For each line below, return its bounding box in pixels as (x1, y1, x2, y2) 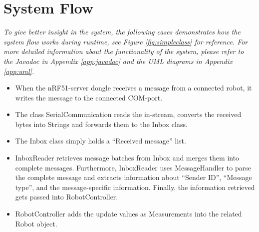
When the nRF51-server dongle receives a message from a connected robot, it (15, 82, 252, 93)
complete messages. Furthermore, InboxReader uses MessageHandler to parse (15, 162, 251, 172)
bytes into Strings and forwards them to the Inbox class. (15, 118, 188, 129)
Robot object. (15, 218, 57, 228)
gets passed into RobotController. (15, 191, 118, 202)
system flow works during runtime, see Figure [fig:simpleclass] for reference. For (3, 36, 248, 46)
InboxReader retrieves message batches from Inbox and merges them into (15, 152, 240, 163)
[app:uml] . (3, 65, 34, 76)
